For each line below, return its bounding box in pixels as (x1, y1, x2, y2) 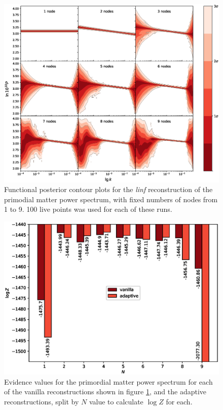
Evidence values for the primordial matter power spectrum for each (4, 376, 213, 387)
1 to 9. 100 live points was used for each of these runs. (4, 204, 172, 214)
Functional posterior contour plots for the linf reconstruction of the (4, 184, 213, 195)
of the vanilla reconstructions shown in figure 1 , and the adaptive (4, 386, 206, 397)
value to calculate (89, 396, 143, 406)
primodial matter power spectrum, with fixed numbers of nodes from (4, 194, 218, 204)
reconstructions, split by (4, 396, 79, 406)
